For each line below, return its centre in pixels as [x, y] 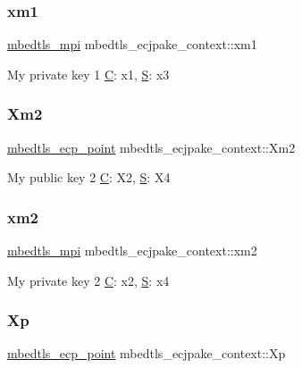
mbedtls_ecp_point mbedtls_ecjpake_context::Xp [147, 353]
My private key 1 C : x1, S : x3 [88, 74]
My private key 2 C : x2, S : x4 [88, 280]
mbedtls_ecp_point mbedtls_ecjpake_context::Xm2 [151, 147]
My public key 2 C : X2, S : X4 [89, 177]
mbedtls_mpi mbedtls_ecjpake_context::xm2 [132, 251]
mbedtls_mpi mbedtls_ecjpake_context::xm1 [132, 44]
